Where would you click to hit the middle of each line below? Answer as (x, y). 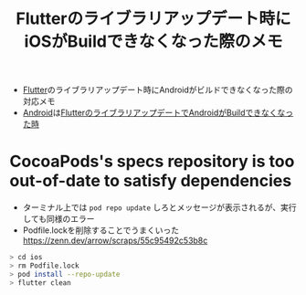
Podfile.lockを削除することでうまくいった (101, 230)
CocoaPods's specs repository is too (152, 162)
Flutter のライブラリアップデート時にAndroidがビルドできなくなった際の (158, 90)
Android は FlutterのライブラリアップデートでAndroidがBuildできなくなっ (158, 113)
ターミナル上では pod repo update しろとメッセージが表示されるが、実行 (159, 207)
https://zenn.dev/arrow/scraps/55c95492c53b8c (115, 241)
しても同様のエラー (58, 219)
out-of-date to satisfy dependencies (151, 181)
